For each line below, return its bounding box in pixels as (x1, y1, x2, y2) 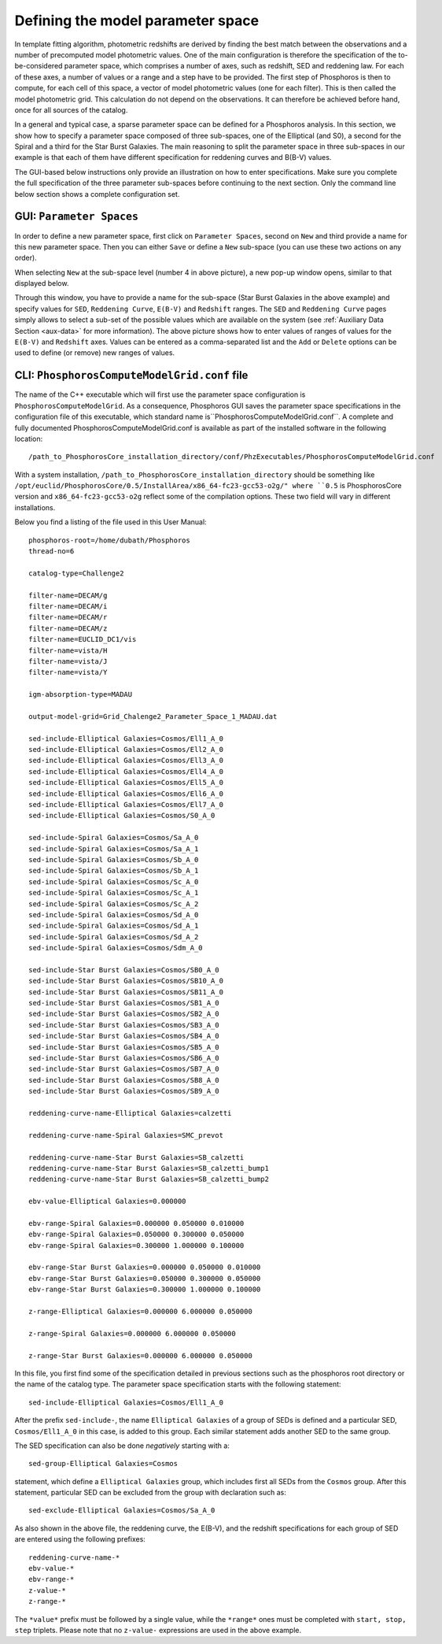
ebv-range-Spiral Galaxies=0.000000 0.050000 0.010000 (28, 1219, 245, 1227)
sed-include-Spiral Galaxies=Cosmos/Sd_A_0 (28, 910, 199, 919)
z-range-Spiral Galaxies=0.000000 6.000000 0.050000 (28, 1329, 236, 1338)
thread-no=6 (28, 547, 75, 556)
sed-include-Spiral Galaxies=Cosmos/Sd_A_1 (28, 921, 199, 931)
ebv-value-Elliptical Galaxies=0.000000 (28, 1197, 186, 1206)
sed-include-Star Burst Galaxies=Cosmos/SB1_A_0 (28, 998, 219, 1008)
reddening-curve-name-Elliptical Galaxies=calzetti (28, 1109, 232, 1117)
